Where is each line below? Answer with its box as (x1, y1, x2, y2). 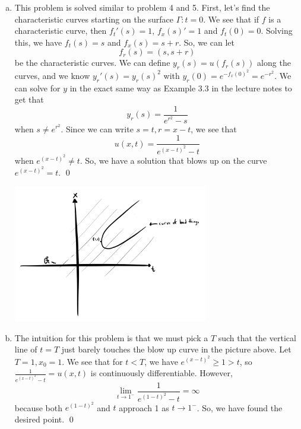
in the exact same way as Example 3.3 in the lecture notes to (69, 81, 292, 94)
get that (14, 93, 44, 106)
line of (14, 343, 37, 355)
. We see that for (62, 355, 123, 367)
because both (14, 401, 62, 414)
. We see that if (203, 12, 259, 25)
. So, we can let (179, 36, 235, 48)
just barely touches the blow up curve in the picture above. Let (61, 343, 292, 355)
